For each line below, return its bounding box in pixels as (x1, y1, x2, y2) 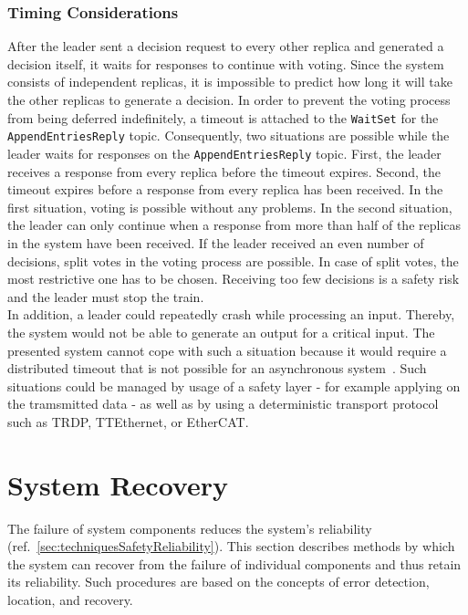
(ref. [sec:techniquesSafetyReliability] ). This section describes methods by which (7, 537, 455, 556)
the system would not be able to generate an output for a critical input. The (7, 322, 435, 341)
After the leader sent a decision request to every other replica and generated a (7, 36, 444, 56)
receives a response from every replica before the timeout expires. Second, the (7, 162, 441, 181)
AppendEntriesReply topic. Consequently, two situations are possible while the (7, 126, 450, 145)
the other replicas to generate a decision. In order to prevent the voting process (7, 90, 451, 109)
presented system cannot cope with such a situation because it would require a (7, 340, 447, 360)
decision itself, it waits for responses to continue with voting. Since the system (7, 54, 444, 73)
